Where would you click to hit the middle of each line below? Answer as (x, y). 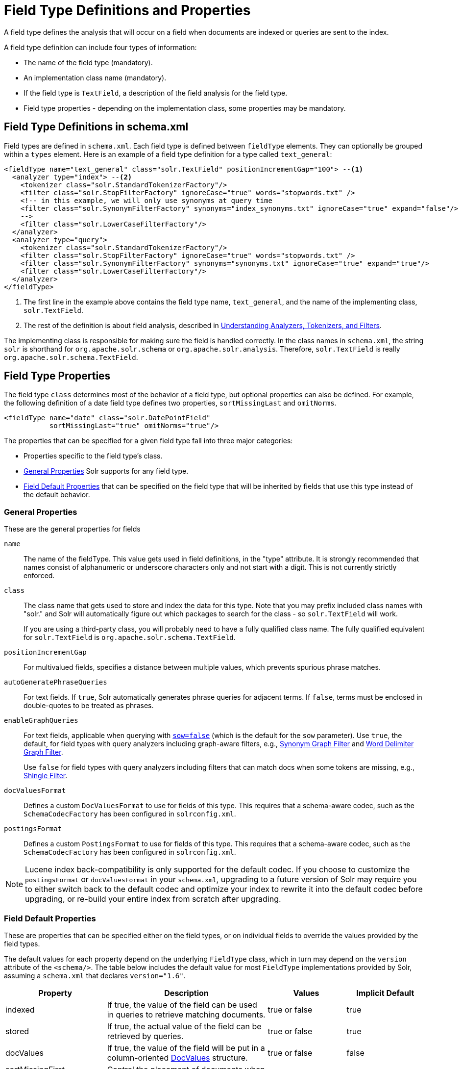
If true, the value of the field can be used (182, 1005)
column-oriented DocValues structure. (177, 1057)
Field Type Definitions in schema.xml (96, 127)
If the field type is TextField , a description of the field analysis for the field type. (156, 93)
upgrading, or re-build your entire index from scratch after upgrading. (153, 899)
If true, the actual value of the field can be (184, 1026)
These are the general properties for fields (72, 529)
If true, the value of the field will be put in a (186, 1048)
